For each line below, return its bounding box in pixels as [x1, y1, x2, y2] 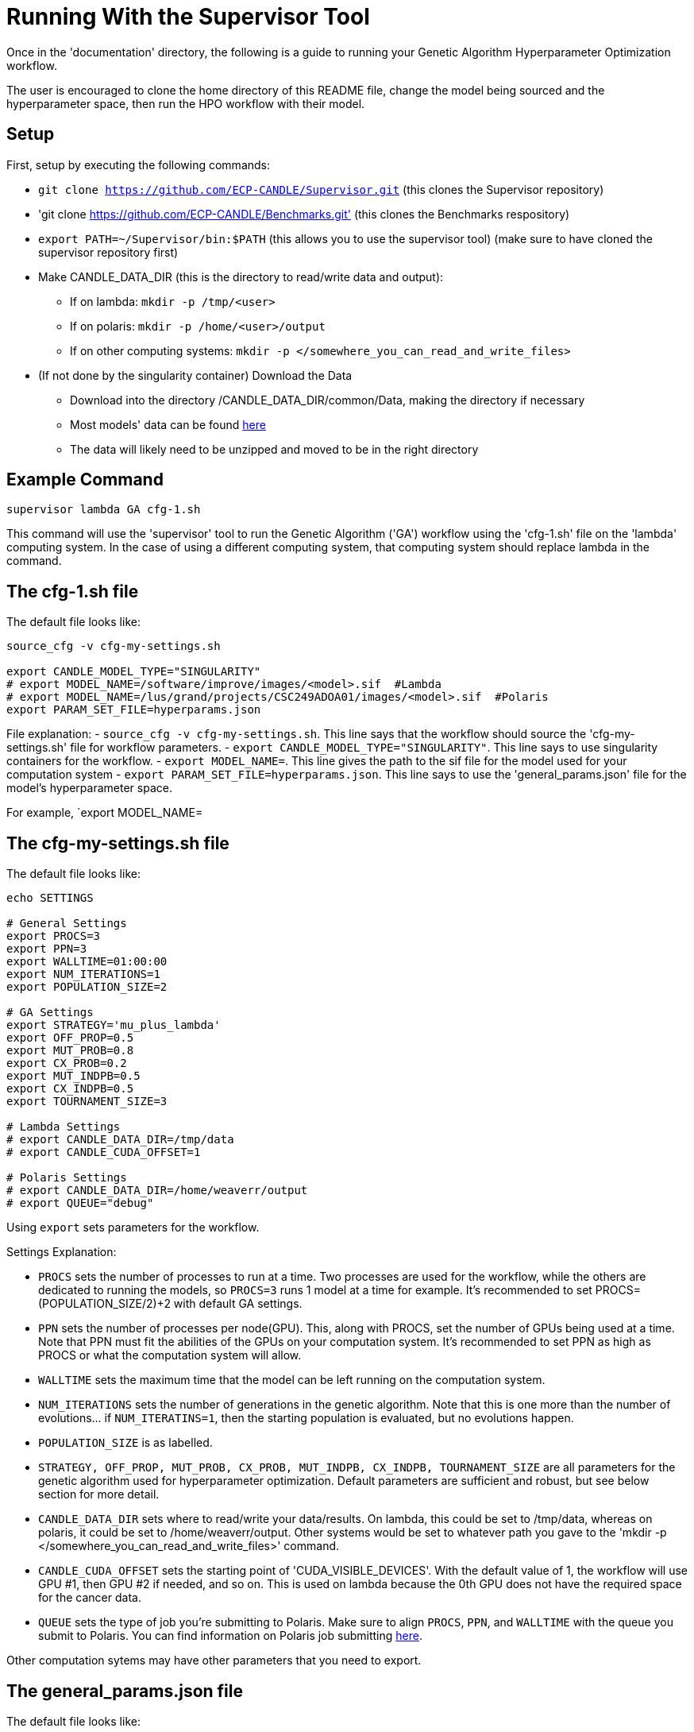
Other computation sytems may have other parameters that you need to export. [6, 1653, 422, 1668]
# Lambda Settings [6, 1120, 121, 1134]
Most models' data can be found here [70, 417, 266, 431]
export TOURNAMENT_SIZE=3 [6, 1095, 168, 1108]
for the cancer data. [38, 1591, 141, 1605]
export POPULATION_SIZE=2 [6, 980, 168, 994]
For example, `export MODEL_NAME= [6, 806, 203, 820]
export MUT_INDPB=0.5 [6, 1069, 141, 1083]
